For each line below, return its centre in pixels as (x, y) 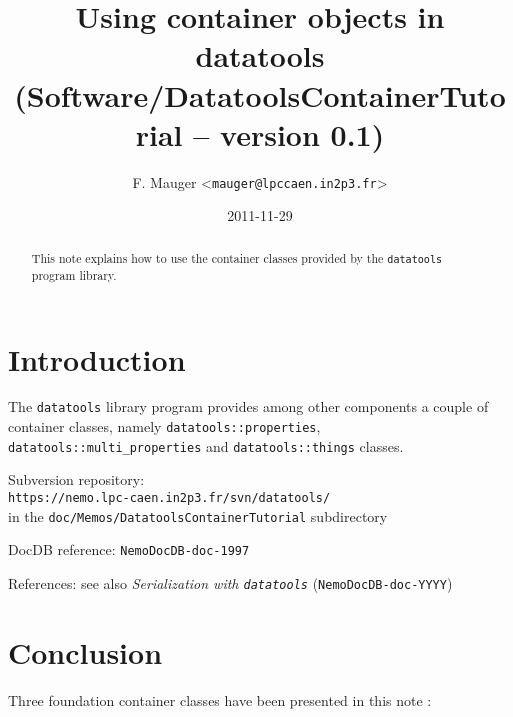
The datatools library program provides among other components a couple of (248, 406)
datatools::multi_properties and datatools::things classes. (206, 445)
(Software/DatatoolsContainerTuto (260, 94)
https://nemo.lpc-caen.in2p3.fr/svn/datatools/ (169, 498)
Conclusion (85, 651)
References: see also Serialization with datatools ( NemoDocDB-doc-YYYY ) (230, 583)
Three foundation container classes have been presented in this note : (220, 699)
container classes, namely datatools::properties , (164, 426)
